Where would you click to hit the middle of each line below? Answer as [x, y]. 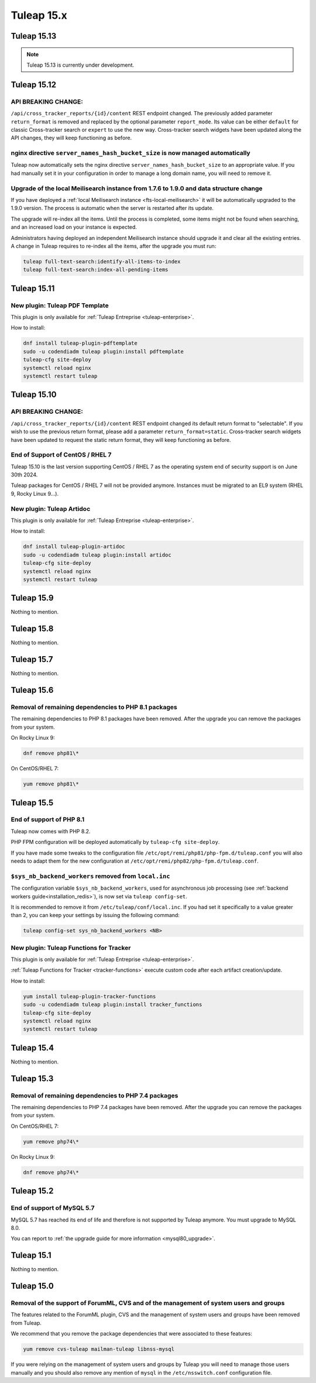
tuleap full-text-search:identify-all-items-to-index [102, 261]
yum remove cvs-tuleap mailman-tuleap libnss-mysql [99, 1349]
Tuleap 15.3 [32, 1078]
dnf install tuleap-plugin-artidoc [74, 547]
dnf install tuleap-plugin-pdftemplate [80, 343]
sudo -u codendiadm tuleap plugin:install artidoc [97, 555]
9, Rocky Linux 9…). [35, 493]
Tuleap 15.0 [32, 1286]
